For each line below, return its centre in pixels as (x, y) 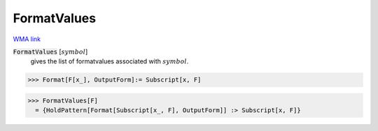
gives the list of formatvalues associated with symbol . (110, 61)
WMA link (27, 39)
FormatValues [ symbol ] (50, 52)
